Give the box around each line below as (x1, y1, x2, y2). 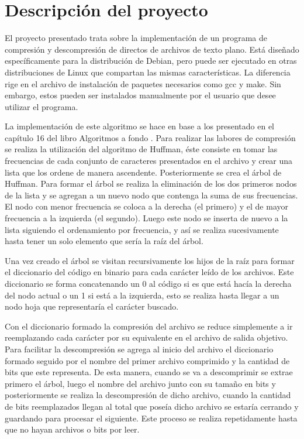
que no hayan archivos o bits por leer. (5, 423, 140, 435)
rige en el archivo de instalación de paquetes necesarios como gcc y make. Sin (5, 77, 281, 90)
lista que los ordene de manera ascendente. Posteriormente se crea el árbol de (5, 166, 282, 178)
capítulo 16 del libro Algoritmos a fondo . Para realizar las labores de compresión (5, 131, 296, 143)
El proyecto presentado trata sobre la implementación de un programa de (5, 32, 267, 44)
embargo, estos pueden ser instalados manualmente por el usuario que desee (5, 89, 276, 101)
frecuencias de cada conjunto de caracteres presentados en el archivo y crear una (5, 155, 293, 167)
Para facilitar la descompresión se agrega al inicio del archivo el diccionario (5, 342, 274, 355)
